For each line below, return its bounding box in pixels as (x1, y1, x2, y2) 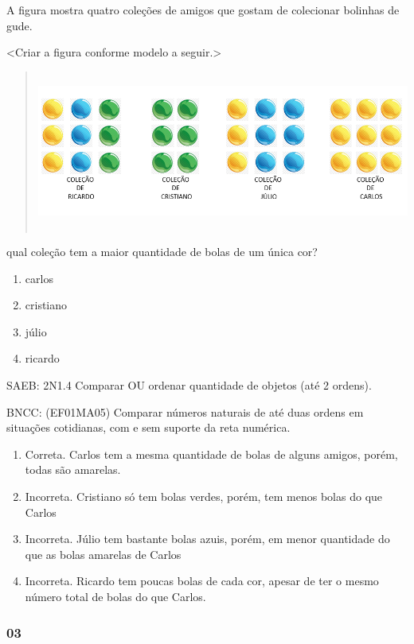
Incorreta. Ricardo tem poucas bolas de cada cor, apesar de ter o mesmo (25, 572, 379, 589)
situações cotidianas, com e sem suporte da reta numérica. (6, 419, 291, 436)
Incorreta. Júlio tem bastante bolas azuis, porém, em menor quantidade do (25, 530, 390, 547)
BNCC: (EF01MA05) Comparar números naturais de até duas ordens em (6, 403, 364, 420)
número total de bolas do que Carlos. (25, 588, 206, 604)
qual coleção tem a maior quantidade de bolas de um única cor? (6, 243, 318, 260)
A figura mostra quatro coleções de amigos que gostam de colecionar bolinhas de (6, 2, 400, 17)
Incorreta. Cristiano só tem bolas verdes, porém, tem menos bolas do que (25, 488, 383, 505)
